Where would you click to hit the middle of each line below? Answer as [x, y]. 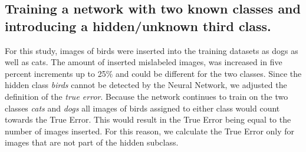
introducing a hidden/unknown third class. [138, 26]
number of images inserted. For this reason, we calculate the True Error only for [150, 131]
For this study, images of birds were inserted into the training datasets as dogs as [152, 50]
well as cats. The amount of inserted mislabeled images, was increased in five [144, 62]
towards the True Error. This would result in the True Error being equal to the [148, 119]
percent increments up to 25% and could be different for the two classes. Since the [153, 73]
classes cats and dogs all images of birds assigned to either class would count [142, 108]
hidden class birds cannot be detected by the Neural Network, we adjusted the [146, 85]
